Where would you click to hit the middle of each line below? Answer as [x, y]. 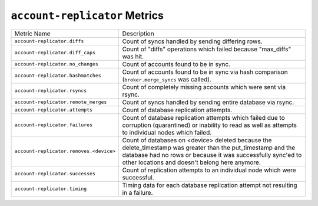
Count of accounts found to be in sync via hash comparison [205, 72]
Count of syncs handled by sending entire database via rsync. [208, 102]
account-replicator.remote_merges [61, 102]
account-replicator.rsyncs [51, 91]
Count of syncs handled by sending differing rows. [192, 41]
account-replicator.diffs [49, 41]
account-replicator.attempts [54, 110]
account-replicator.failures [54, 125]
